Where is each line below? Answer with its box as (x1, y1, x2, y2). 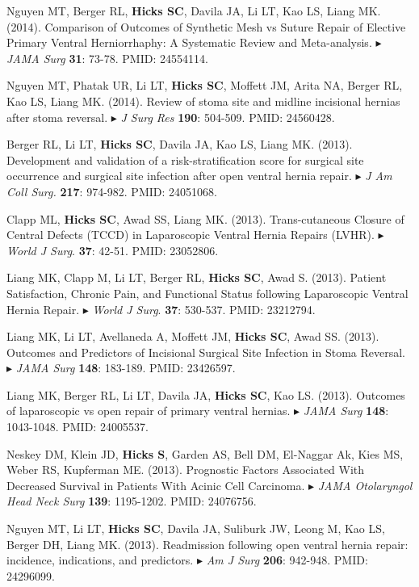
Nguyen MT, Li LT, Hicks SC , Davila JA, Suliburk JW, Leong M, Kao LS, (6, 520, 385, 537)
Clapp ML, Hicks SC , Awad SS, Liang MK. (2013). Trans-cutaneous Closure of (6, 210, 404, 227)
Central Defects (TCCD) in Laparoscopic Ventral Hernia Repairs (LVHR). (6, 226, 375, 243)
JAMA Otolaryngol (317, 476, 413, 493)
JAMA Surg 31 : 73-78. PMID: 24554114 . (6, 49, 208, 66)
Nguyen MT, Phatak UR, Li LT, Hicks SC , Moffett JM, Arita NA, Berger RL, (6, 77, 403, 94)
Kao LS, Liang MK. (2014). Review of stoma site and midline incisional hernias (6, 92, 400, 109)
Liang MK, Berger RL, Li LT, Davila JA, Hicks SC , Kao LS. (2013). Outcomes (6, 386, 405, 403)
